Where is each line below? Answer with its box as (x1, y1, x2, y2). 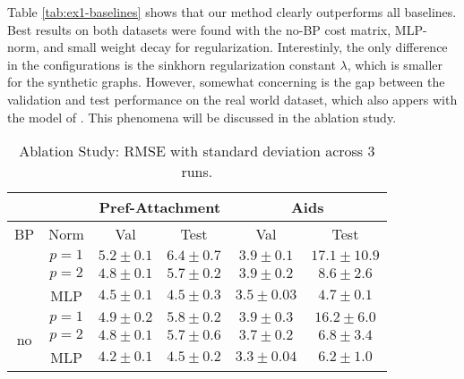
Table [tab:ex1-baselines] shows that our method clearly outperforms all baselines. (7, 3, 457, 21)
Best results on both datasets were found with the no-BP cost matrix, (7, 20, 391, 38)
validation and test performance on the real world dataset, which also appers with (7, 89, 458, 108)
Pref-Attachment (99, 197, 221, 218)
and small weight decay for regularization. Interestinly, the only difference (43, 38, 448, 56)
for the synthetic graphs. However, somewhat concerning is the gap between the (7, 72, 445, 91)
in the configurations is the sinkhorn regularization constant (7, 55, 336, 73)
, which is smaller (347, 55, 443, 73)
